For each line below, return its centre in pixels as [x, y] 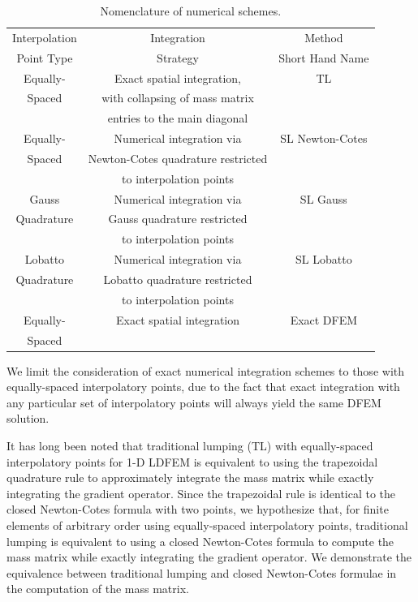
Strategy [178, 57]
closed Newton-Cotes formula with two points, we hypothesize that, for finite [198, 509]
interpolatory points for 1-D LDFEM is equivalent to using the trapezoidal [192, 461]
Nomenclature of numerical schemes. [191, 11]
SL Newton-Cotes [324, 138]
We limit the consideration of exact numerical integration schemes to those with [205, 370]
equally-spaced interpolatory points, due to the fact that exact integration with [203, 387]
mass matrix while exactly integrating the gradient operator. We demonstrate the [209, 557]
